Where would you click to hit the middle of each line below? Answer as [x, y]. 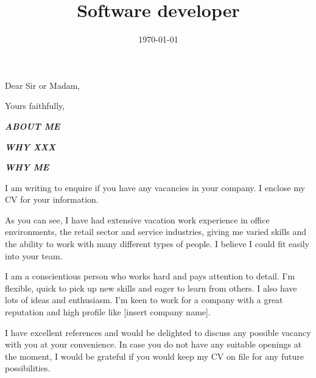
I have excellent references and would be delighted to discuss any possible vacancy [158, 332]
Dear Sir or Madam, [43, 85]
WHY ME [27, 167]
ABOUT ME [33, 126]
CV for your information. [52, 199]
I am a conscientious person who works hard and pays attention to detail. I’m [150, 276]
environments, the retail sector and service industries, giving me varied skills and [156, 232]
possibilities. [28, 368]
